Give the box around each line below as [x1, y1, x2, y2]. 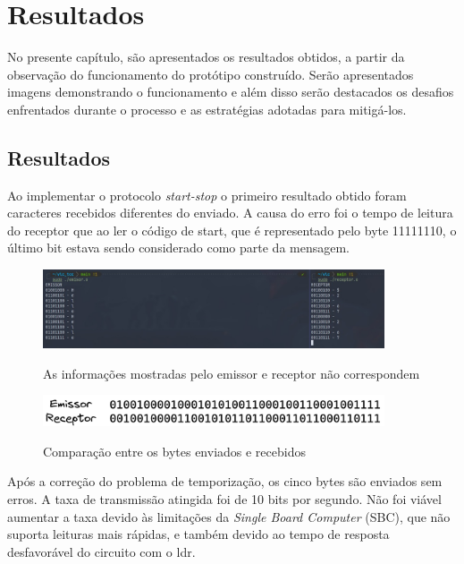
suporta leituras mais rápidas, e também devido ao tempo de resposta [7, 525, 390, 543]
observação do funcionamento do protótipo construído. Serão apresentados [7, 64, 414, 83]
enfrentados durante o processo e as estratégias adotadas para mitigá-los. [7, 99, 407, 118]
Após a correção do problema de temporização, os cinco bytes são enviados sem [7, 472, 443, 491]
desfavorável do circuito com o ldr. [7, 542, 196, 560]
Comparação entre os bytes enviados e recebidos [43, 441, 306, 460]
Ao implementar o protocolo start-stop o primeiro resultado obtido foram [7, 185, 407, 204]
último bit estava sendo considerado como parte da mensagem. [7, 238, 350, 257]
